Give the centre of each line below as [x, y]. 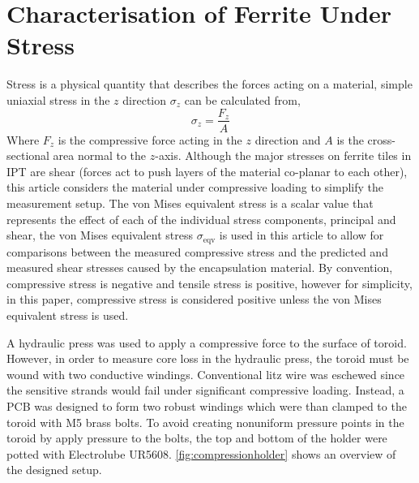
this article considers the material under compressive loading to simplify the [195, 187]
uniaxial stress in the [58, 99]
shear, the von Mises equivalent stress [100, 235]
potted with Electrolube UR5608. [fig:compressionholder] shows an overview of [201, 453]
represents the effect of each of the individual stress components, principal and [201, 219]
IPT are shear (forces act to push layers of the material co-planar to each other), [207, 171]
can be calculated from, [242, 99]
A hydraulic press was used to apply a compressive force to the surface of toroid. [207, 342]
